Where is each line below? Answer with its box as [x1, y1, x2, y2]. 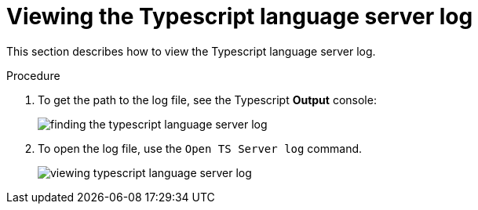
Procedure [6, 68, 60, 82]
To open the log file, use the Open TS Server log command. [38, 141, 363, 155]
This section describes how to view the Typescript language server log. [6, 44, 376, 58]
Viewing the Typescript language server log [6, 3, 473, 30]
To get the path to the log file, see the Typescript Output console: [38, 92, 377, 107]
